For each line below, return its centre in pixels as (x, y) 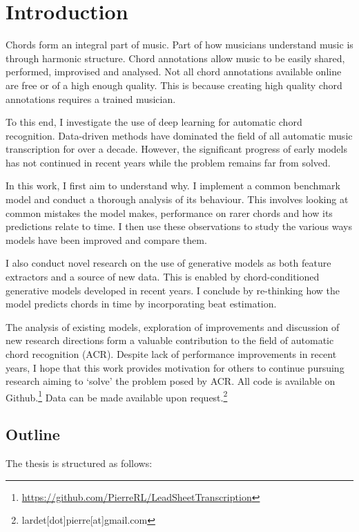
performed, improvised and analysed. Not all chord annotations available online (174, 72)
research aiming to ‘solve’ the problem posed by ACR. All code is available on (171, 381)
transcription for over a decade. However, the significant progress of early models (176, 149)
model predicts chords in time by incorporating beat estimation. (141, 304)
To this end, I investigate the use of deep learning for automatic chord (154, 122)
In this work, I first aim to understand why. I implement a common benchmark (173, 186)
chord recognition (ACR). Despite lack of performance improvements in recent (171, 354)
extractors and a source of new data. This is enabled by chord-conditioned (163, 277)
